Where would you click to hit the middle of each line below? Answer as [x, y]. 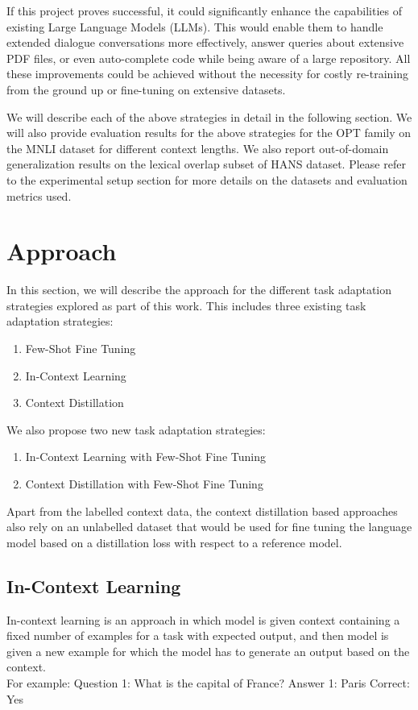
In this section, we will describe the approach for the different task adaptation [199, 290]
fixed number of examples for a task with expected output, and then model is [198, 635]
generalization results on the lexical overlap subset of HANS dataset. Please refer [206, 164]
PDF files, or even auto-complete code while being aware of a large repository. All [209, 58]
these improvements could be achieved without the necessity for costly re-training [208, 74]
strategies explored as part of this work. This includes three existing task [186, 305]
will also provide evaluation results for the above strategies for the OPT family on [209, 133]
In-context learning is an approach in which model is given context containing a [203, 619]
